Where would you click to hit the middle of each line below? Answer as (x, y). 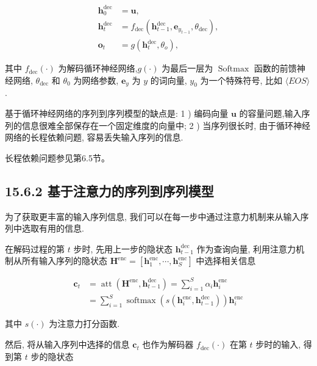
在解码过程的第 (35, 248)
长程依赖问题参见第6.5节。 (57, 157)
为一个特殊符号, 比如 (241, 80)
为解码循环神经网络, (98, 68)
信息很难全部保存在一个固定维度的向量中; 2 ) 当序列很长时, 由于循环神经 (166, 125)
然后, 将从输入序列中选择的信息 (67, 344)
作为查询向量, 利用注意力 (246, 248)
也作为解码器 (168, 344)
